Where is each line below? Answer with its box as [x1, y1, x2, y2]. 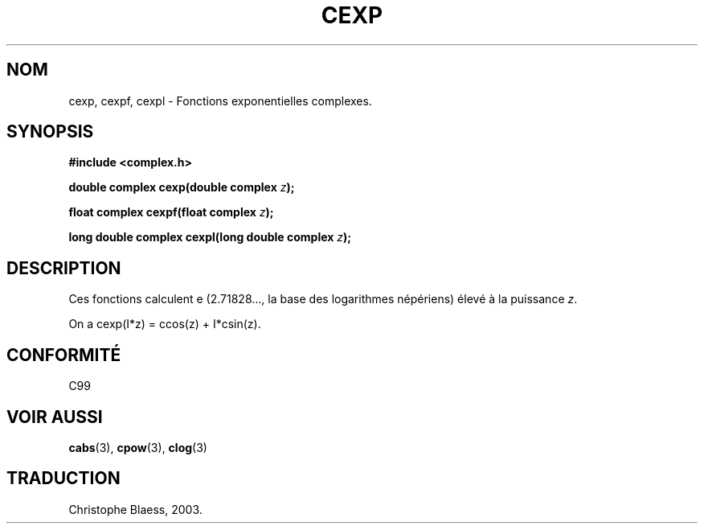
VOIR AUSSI [6, 406, 103, 427]
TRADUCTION [6, 468, 121, 489]
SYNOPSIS [6, 121, 94, 142]
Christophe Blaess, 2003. [68, 502, 203, 516]
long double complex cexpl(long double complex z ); [68, 230, 352, 244]
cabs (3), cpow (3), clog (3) [68, 440, 207, 454]
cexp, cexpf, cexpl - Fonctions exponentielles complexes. [68, 93, 372, 108]
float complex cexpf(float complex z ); [68, 205, 274, 220]
